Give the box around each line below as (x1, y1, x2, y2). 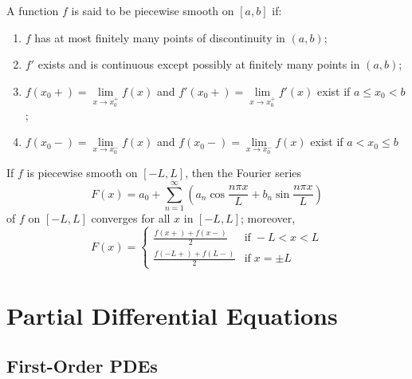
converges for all (91, 210, 171, 227)
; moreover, (240, 210, 296, 227)
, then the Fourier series (185, 164, 302, 181)
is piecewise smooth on (26, 164, 138, 181)
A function (6, 2, 59, 18)
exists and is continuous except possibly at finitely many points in (37, 56, 360, 73)
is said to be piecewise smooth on (71, 2, 234, 18)
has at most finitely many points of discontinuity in (34, 29, 285, 45)
